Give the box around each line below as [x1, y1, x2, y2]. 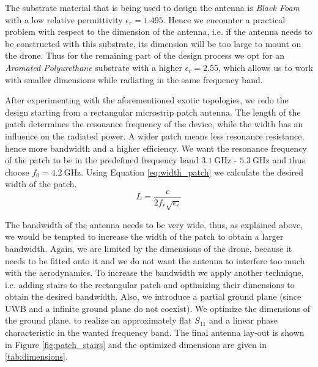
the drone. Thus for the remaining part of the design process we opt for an [5, 49, 285, 62]
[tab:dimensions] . [5, 350, 68, 363]
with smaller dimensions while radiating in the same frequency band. [5, 73, 263, 86]
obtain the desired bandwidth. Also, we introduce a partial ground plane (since [5, 290, 301, 303]
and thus [272, 154, 305, 166]
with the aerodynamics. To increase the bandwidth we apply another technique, [5, 266, 304, 279]
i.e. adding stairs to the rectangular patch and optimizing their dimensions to [5, 278, 295, 291]
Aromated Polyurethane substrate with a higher [5, 61, 182, 73]
